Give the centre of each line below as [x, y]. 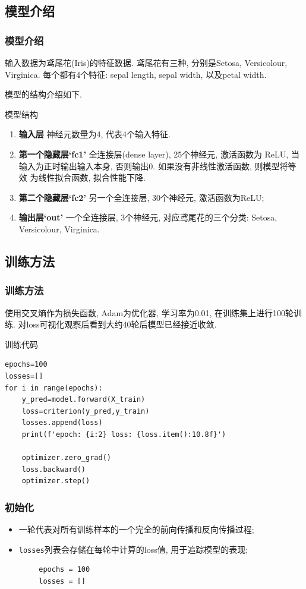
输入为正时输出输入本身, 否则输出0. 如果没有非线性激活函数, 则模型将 [153, 166]
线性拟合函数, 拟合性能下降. [92, 177]
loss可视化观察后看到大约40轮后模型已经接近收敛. [122, 324]
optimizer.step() [56, 481]
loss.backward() [54, 469]
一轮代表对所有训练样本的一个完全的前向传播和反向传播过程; [136, 529]
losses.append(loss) [62, 423]
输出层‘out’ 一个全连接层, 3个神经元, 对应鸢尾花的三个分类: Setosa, [148, 217]
